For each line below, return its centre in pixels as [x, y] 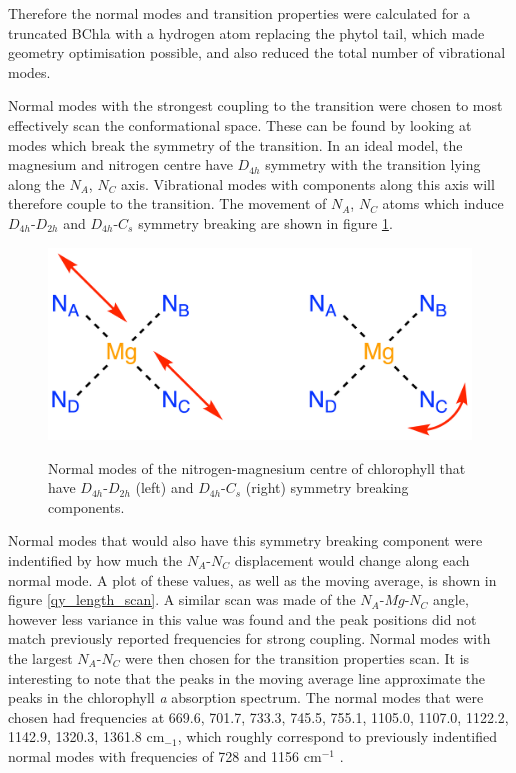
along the [36, 183]
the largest [40, 658]
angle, [451, 599]
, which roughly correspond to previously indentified [337, 736]
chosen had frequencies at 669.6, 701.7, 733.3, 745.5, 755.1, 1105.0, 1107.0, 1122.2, [258, 716]
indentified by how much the [95, 560]
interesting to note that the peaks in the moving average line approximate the [247, 677]
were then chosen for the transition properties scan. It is [297, 658]
